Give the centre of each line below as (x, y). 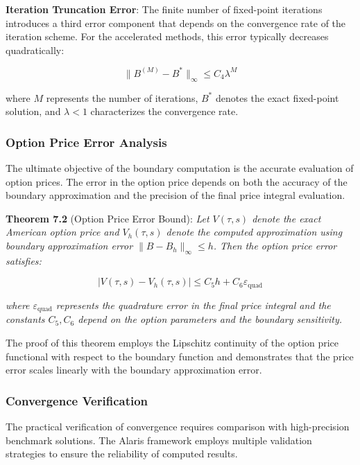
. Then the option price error (275, 246)
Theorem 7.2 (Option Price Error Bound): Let (108, 218)
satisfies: (24, 260)
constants (25, 319)
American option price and (62, 232)
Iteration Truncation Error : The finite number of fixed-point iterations (164, 9)
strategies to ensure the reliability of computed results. (122, 454)
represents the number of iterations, (122, 97)
